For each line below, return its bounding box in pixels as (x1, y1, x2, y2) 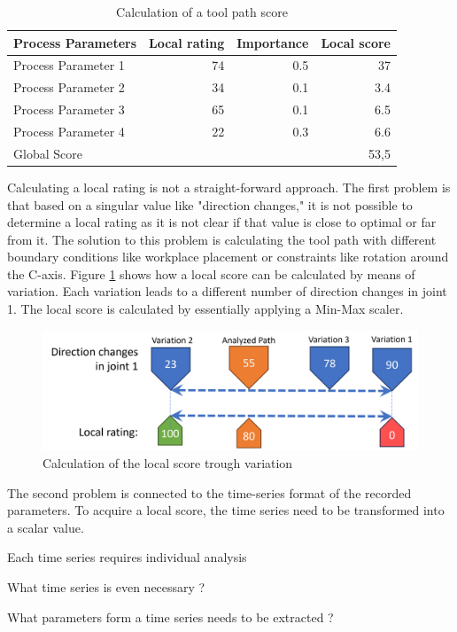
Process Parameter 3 (13, 100, 125, 119)
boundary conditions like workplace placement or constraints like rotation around (7, 247, 449, 266)
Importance (236, 33, 309, 51)
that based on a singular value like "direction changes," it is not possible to (7, 195, 413, 214)
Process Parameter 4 (13, 121, 125, 140)
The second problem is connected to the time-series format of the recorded (7, 483, 412, 502)
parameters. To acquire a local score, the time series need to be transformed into (7, 501, 445, 519)
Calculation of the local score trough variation (43, 454, 293, 472)
